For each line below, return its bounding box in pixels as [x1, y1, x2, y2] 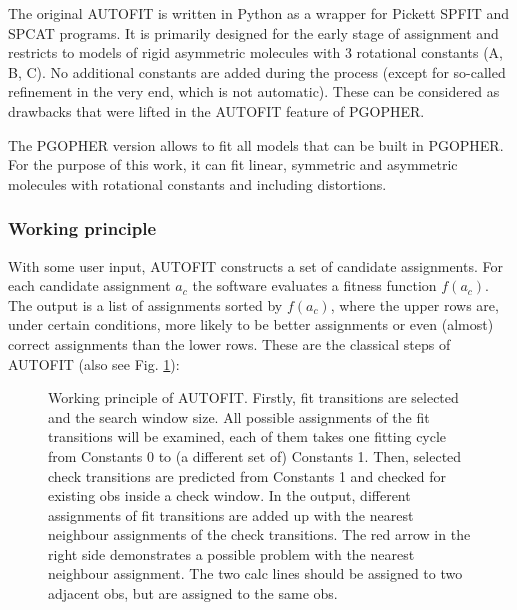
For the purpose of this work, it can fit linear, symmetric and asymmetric [8, 154, 458, 175]
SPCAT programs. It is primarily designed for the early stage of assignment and [8, 22, 499, 43]
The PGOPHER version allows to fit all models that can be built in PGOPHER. [8, 134, 504, 155]
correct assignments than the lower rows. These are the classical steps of [8, 333, 451, 354]
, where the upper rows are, [330, 294, 499, 315]
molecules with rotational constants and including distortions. [8, 173, 387, 194]
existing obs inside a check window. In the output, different [48, 485, 411, 506]
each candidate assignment [8, 275, 171, 296]
